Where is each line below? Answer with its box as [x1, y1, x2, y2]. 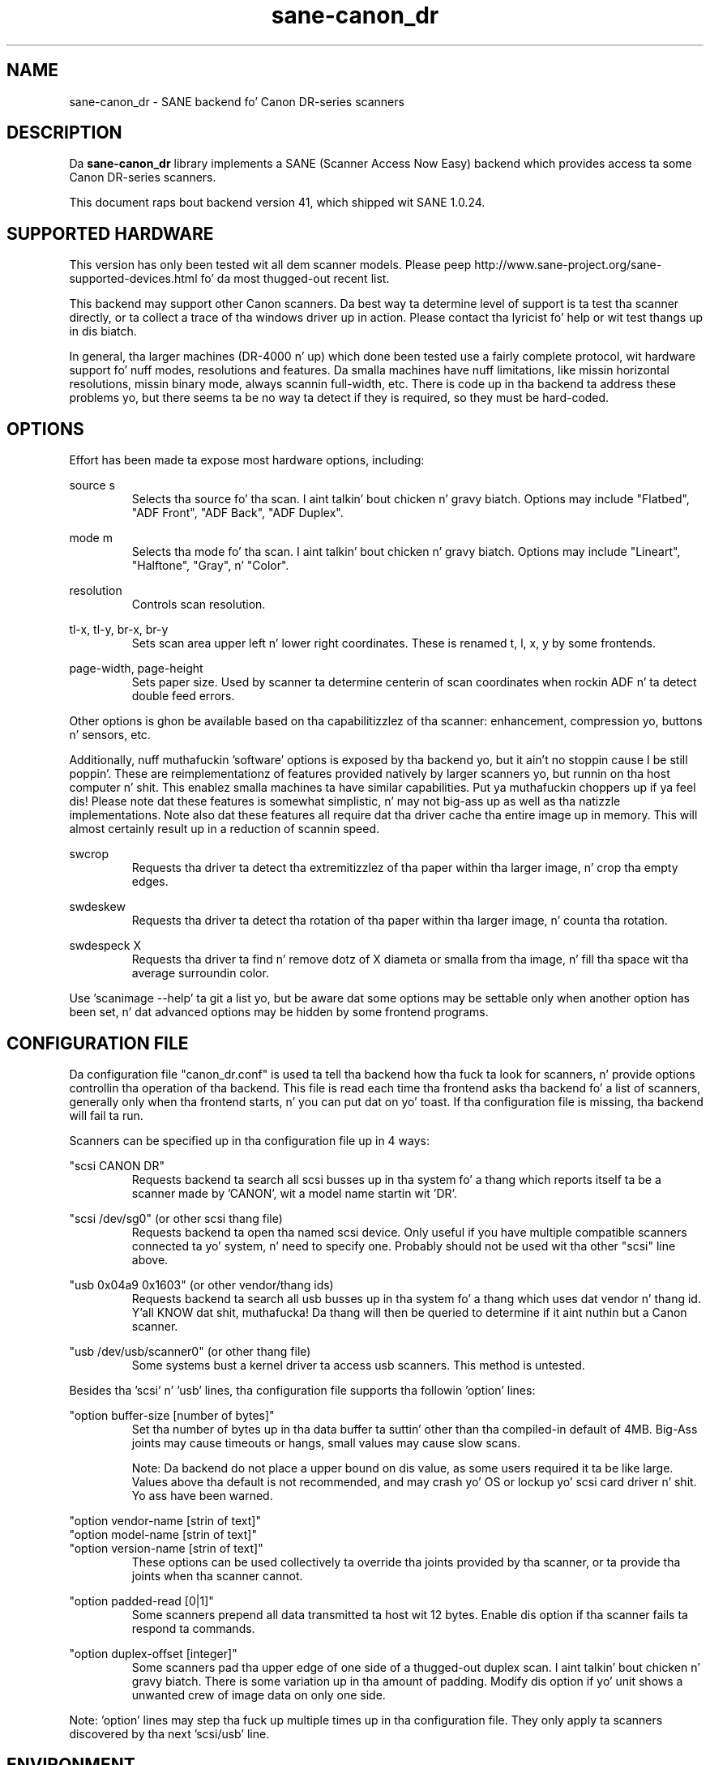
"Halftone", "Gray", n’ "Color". [131, 558, 289, 573]
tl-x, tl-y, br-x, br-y [69, 622, 169, 637]
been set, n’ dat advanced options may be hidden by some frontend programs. [69, 1005, 489, 1019]
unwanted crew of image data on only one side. [131, 1687, 386, 1702]
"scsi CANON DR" [69, 1158, 165, 1173]
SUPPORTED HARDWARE [6, 223, 214, 244]
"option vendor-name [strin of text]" [69, 1513, 261, 1528]
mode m [69, 531, 113, 545]
